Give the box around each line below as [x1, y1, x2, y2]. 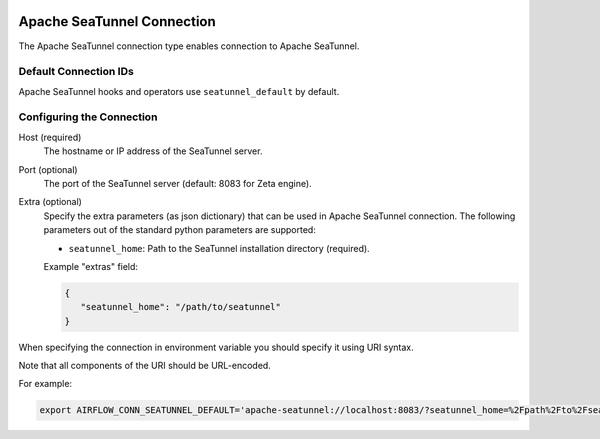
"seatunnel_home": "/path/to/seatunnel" [80, 301, 282, 313]
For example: [18, 378, 73, 390]
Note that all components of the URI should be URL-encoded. [18, 360, 272, 372]
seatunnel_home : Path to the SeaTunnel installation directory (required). [68, 242, 370, 254]
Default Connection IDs [18, 65, 134, 79]
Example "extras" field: [43, 260, 139, 272]
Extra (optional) [18, 196, 82, 208]
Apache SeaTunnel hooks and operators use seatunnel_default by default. [18, 85, 340, 97]
